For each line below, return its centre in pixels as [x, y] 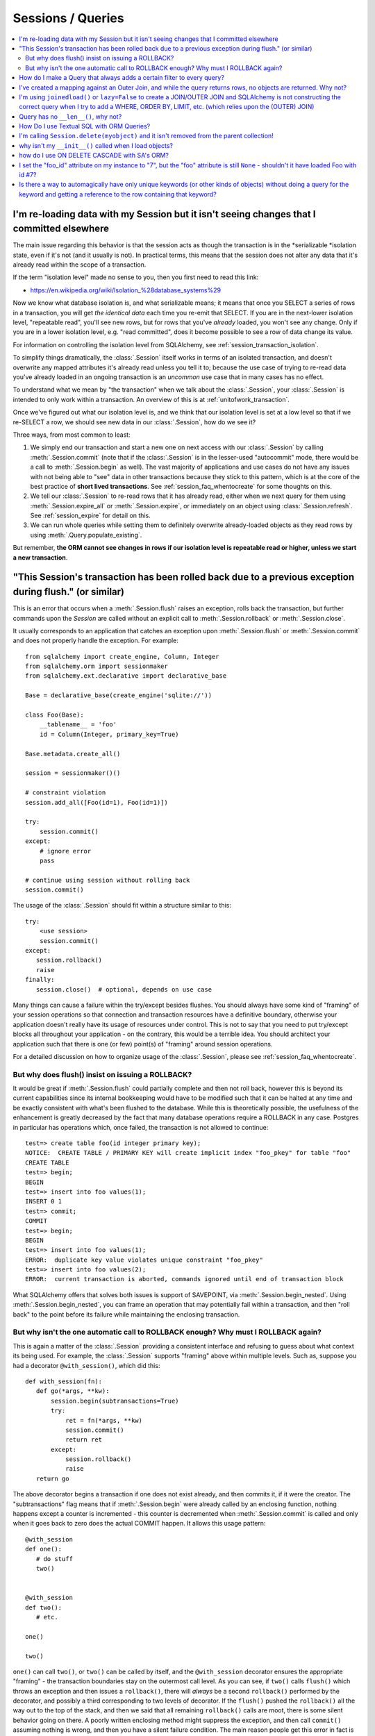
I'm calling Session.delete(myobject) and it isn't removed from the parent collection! [146, 136]
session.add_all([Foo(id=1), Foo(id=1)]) [97, 802]
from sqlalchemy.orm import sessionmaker [97, 666]
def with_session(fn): [64, 1381]
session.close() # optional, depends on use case [124, 989]
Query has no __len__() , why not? [70, 116]
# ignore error [65, 851]
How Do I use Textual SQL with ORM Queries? [85, 126]
